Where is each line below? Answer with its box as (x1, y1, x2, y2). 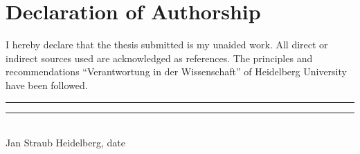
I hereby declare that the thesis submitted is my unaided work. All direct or (6, 37, 328, 52)
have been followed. (6, 77, 88, 92)
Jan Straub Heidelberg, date (6, 135, 125, 150)
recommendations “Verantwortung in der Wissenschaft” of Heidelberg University (6, 64, 347, 79)
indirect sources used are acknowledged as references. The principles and (6, 50, 313, 65)
